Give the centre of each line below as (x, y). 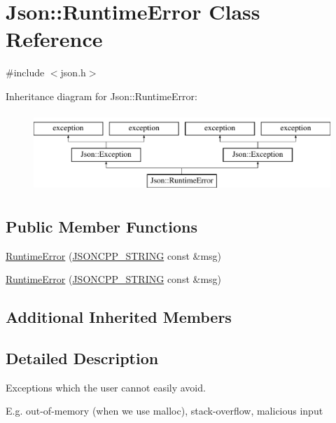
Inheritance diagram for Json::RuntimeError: (101, 96)
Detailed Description (82, 358)
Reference (54, 39)
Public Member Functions (101, 226)
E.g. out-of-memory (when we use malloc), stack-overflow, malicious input (164, 411)
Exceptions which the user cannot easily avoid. (106, 387)
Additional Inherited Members (119, 317)
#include (25, 72)
